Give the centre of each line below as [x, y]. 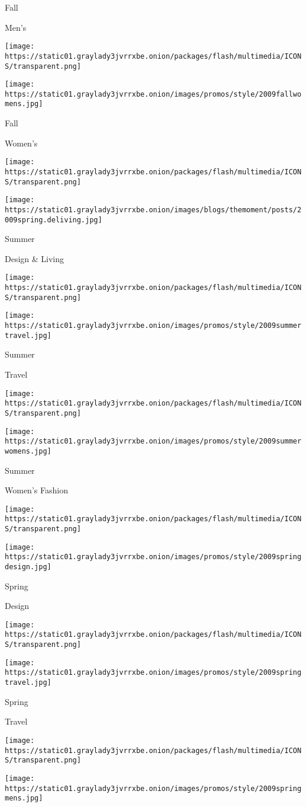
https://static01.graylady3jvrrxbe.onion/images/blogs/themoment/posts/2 [153, 210]
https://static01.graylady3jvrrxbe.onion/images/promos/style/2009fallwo [153, 94]
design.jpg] [28, 567]
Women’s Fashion [36, 490]
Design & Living [35, 258]
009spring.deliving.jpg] [54, 220]
